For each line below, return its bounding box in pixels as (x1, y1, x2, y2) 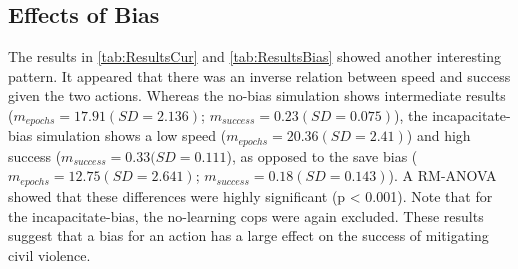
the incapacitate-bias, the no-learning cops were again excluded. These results (8, 205, 484, 226)
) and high (406, 125, 471, 146)
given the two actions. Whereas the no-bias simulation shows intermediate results (8, 85, 506, 106)
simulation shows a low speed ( (36, 125, 227, 146)
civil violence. (8, 244, 91, 265)
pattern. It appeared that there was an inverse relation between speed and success (8, 65, 511, 86)
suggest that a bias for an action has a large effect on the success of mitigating (8, 225, 489, 246)
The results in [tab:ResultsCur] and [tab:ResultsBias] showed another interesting (8, 46, 502, 67)
